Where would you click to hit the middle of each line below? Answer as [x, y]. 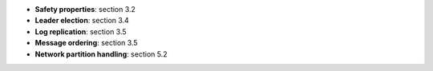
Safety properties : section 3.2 [85, 9]
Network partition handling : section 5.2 [101, 54]
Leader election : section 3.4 [82, 21]
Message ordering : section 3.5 [86, 43]
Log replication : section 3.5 [81, 31]
